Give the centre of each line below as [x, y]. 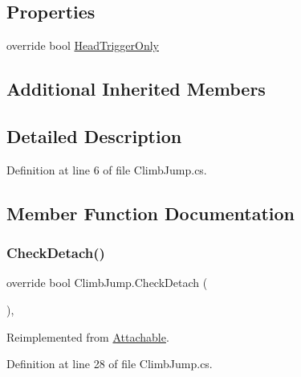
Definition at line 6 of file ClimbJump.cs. [107, 169]
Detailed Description [94, 135]
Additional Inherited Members [136, 89]
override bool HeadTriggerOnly [83, 45]
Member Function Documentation [151, 213]
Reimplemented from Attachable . [88, 336]
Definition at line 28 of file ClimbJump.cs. [110, 364]
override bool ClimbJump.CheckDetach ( [107, 283]
